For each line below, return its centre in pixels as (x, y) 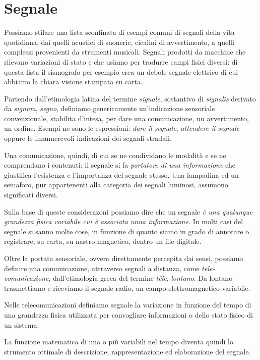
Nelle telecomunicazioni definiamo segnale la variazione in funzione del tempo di (128, 305)
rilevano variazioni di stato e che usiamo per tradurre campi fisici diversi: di (121, 61)
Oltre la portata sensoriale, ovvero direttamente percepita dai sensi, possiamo (124, 258)
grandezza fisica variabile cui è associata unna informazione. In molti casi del (124, 221)
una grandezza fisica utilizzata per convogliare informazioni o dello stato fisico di (128, 314)
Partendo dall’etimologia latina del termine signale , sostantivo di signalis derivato (130, 98)
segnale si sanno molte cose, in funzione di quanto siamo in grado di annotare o (127, 231)
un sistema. (22, 324)
